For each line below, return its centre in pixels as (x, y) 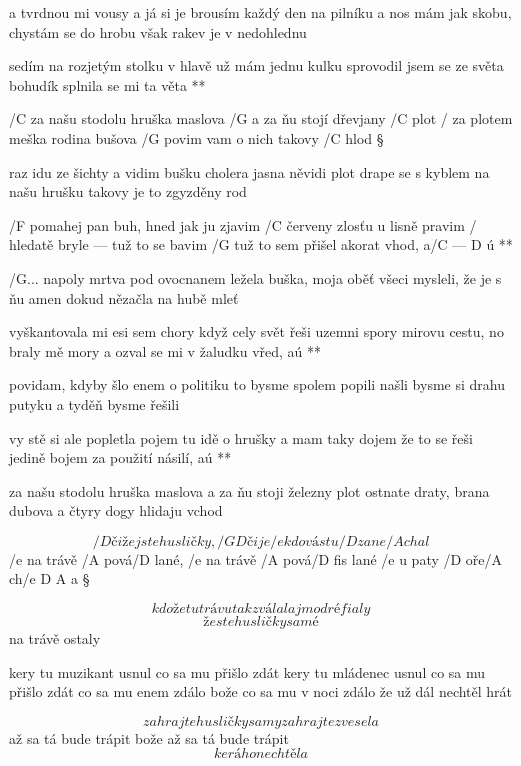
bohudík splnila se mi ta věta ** (107, 84)
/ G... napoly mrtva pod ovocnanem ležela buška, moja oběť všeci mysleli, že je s (255, 277)
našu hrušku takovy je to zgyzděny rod (128, 191)
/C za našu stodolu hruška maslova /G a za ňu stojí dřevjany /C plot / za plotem (261, 118)
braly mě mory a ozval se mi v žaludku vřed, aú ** (165, 350)
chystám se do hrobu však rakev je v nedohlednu (158, 31)
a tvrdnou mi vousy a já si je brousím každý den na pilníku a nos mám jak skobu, (260, 12)
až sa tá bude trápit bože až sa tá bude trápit (149, 737)
